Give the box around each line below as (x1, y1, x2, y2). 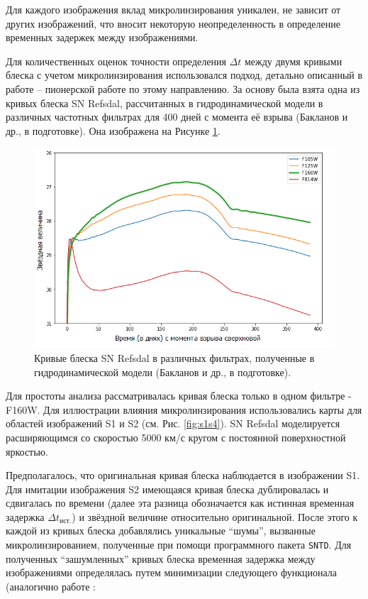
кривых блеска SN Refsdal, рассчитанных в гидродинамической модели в (6, 95, 323, 110)
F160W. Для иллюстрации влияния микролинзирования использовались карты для (6, 402, 362, 417)
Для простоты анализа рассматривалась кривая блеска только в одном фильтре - (6, 388, 352, 403)
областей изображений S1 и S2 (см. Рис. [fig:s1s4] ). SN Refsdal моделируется (6, 416, 340, 431)
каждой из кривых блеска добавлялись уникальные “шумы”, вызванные (6, 523, 316, 538)
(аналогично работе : (6, 578, 96, 593)
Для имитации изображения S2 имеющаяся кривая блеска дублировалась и (6, 481, 329, 496)
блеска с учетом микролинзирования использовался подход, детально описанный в (6, 67, 363, 82)
